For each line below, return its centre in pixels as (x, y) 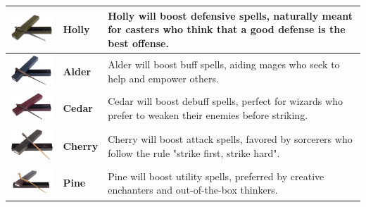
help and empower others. (163, 78)
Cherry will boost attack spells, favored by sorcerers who (230, 139)
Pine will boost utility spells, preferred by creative (216, 176)
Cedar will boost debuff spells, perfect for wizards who (225, 101)
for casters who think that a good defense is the (227, 29)
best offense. (138, 43)
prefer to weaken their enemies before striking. (208, 114)
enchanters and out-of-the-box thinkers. (193, 190)
